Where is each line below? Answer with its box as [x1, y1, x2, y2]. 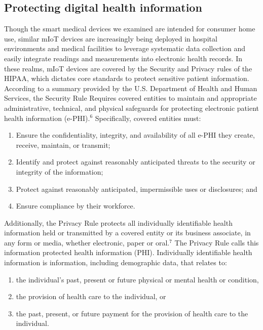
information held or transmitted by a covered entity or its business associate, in [4, 227, 251, 238]
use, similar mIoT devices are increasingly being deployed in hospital [4, 33, 217, 44]
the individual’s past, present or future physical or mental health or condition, [16, 274, 259, 284]
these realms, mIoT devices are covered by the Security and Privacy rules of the [4, 63, 252, 73]
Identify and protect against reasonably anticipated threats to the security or [16, 156, 255, 167]
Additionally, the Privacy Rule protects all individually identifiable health [4, 217, 233, 228]
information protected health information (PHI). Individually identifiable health [4, 247, 252, 258]
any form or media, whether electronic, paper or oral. [4, 237, 170, 247]
